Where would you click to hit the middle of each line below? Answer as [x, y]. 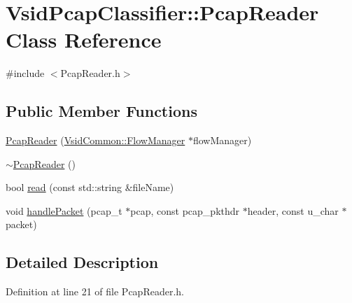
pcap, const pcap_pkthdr [185, 210]
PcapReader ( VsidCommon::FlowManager [96, 140]
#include [25, 73]
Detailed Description [82, 262]
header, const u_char [293, 210]
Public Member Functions [101, 111]
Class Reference [84, 40]
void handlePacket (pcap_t [64, 210]
